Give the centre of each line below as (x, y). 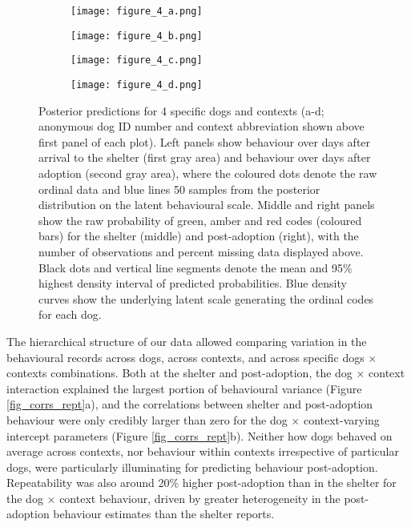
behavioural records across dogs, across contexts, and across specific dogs (185, 357)
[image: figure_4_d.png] (137, 84)
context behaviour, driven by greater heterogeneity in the (200, 498)
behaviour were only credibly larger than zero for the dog (147, 419)
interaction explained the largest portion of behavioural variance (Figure (184, 388)
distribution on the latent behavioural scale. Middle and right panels (207, 205)
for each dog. (70, 314)
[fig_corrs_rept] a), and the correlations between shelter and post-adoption (190, 404)
